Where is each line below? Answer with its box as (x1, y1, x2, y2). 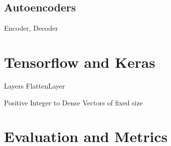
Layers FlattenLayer (4, 80, 65, 91)
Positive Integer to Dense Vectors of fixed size (4, 97, 143, 107)
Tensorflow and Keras (4, 51, 156, 72)
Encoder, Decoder (4, 23, 58, 33)
